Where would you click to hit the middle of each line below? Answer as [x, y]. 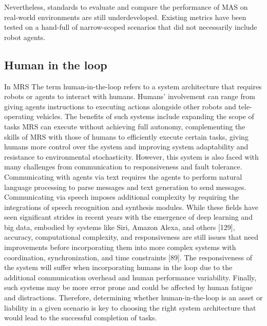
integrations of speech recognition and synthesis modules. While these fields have [131, 207]
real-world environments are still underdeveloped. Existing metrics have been [125, 17]
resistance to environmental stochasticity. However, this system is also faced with [131, 156]
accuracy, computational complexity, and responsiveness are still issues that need [131, 237]
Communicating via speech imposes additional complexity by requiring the [122, 197]
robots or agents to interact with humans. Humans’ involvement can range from [130, 96]
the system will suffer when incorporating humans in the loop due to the [118, 267]
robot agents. [25, 37]
